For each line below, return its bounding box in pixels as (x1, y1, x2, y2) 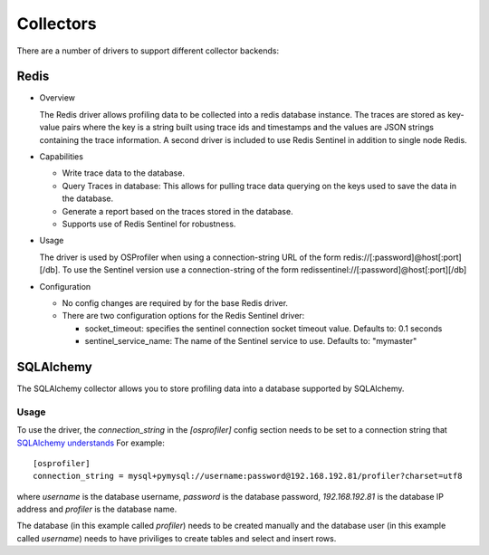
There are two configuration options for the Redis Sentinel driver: (62, 311, 305, 321)
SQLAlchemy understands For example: (16, 437, 165, 448)
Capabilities (39, 151, 83, 162)
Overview (39, 92, 76, 103)
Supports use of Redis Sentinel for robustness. (62, 218, 236, 229)
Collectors (16, 14, 97, 33)
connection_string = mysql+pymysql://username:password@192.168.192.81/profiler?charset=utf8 (33, 471, 463, 482)
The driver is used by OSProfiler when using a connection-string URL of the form (39, 252, 341, 263)
